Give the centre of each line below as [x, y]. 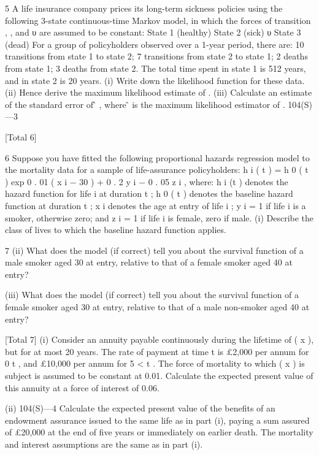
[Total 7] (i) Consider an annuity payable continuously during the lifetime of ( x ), [159, 339]
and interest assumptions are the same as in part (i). [104, 444]
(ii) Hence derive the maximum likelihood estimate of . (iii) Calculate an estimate [159, 92]
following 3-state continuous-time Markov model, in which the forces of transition [158, 20]
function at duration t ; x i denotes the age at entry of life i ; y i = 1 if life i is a [156, 205]
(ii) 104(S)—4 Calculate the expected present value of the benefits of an [140, 408]
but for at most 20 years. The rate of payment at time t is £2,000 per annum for [157, 351]
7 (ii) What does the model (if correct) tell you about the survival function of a [154, 250]
